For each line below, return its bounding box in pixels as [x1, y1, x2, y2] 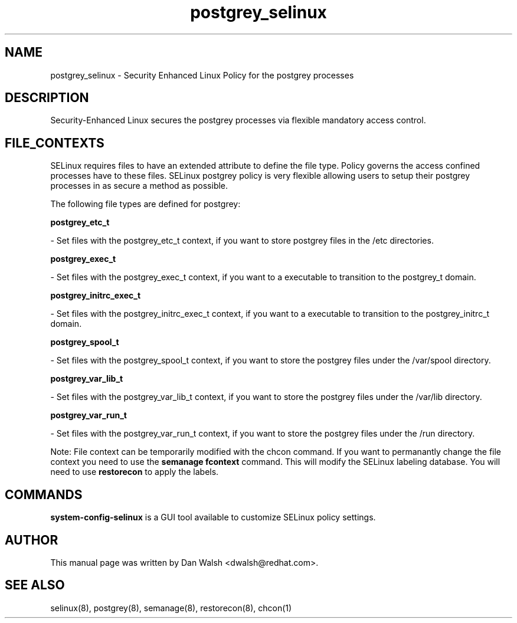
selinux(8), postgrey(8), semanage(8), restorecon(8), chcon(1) [50, 602, 292, 613]
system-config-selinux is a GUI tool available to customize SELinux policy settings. [50, 512, 376, 523]
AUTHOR [5, 532, 58, 547]
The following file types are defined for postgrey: [50, 199, 241, 209]
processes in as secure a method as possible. [50, 181, 228, 191]
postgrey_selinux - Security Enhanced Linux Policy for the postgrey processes [50, 70, 354, 80]
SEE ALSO [5, 578, 65, 593]
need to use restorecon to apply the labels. [50, 467, 219, 477]
